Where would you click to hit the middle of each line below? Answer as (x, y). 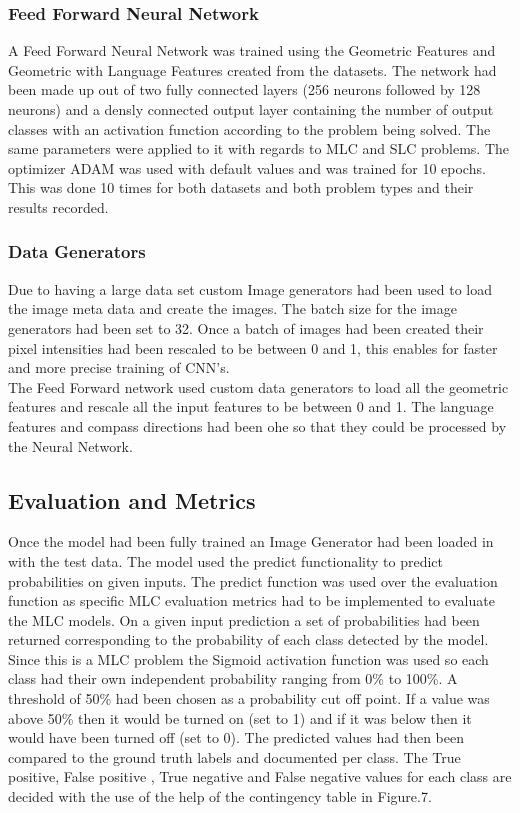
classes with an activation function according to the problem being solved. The (249, 128)
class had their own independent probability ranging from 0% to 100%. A (233, 678)
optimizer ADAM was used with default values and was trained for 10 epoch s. (247, 167)
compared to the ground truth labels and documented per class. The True (234, 756)
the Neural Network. (70, 445)
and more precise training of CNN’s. (119, 367)
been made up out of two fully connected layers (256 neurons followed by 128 (244, 89)
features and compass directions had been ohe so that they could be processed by (257, 425)
